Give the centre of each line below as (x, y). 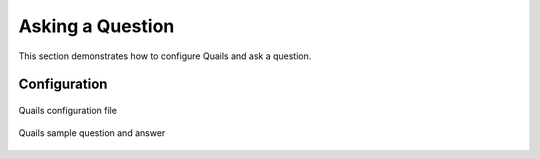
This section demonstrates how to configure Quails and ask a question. (165, 56)
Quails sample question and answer (92, 133)
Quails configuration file (67, 110)
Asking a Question (96, 26)
